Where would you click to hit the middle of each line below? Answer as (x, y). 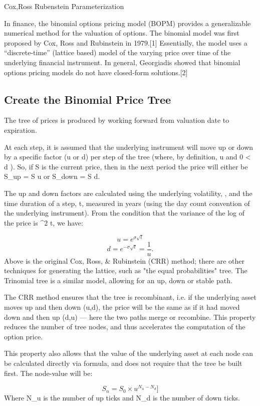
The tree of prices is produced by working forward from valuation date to (117, 120)
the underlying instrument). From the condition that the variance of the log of (124, 213)
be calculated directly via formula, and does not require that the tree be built (123, 363)
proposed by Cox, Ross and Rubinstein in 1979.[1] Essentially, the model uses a (126, 42)
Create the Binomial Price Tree (88, 99)
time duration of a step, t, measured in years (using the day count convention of (127, 203)
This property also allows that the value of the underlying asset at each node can (129, 353)
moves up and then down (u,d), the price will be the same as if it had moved (122, 307)
